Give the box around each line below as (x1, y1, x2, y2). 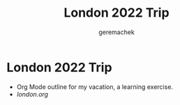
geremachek (98, 28, 135, 36)
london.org (16, 90, 49, 98)
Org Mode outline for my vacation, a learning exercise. (16, 82, 174, 91)
